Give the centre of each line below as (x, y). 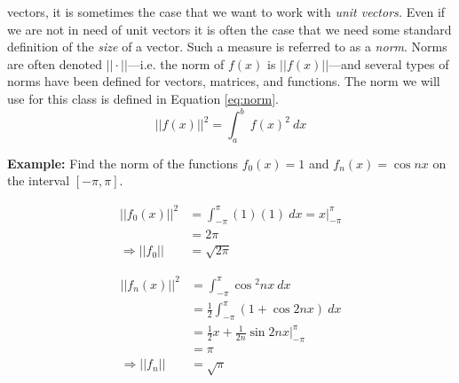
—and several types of (389, 63)
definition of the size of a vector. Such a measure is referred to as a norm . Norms (227, 47)
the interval (39, 180)
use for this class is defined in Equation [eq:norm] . (143, 98)
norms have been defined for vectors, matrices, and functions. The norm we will (224, 81)
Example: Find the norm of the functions (123, 163)
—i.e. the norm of (176, 63)
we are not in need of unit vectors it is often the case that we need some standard (229, 29)
